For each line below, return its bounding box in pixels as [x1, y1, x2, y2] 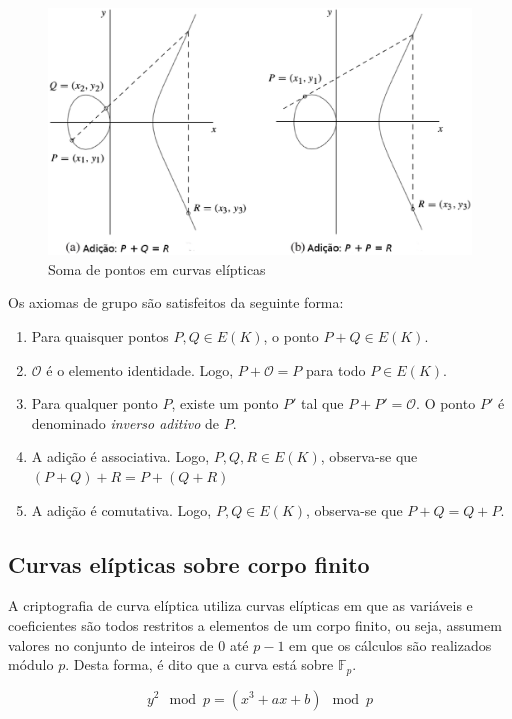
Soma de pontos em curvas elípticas [48, 258, 266, 279]
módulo [8, 654, 54, 675]
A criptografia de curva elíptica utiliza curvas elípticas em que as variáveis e [8, 595, 473, 616]
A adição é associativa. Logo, [31, 446, 210, 467]
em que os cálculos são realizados [289, 634, 492, 655]
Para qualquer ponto [31, 393, 158, 414]
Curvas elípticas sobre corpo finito [8, 548, 370, 579]
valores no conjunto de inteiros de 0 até [8, 634, 249, 655]
